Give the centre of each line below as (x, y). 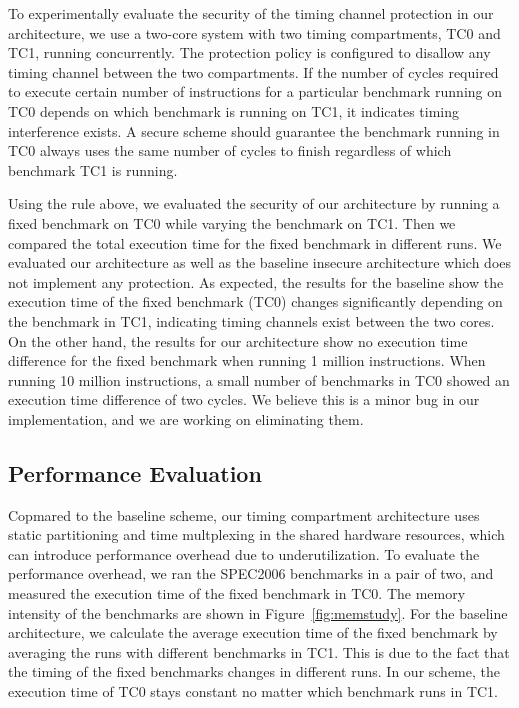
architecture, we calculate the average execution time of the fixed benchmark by (253, 632)
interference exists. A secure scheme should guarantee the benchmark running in (254, 130)
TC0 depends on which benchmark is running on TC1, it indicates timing (234, 110)
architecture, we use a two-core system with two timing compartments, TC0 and (254, 32)
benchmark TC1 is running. (93, 169)
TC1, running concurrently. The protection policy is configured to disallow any (249, 52)
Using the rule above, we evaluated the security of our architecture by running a (254, 203)
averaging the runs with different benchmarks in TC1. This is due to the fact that (259, 651)
